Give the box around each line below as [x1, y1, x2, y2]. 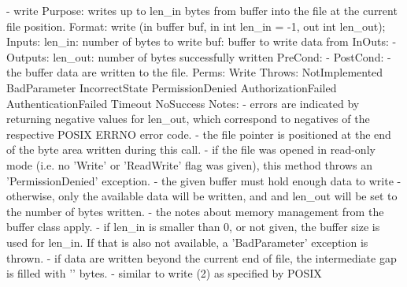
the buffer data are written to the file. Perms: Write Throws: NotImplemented [6, 64, 383, 80]
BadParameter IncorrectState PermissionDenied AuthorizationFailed [6, 79, 337, 95]
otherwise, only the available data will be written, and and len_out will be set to [6, 188, 398, 204]
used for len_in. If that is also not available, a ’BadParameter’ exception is [6, 233, 368, 250]
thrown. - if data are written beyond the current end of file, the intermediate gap [6, 249, 397, 266]
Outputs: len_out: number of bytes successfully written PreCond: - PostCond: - [6, 48, 391, 65]
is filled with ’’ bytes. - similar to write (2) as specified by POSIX [6, 265, 322, 281]
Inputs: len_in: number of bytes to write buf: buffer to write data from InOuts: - [6, 33, 397, 50]
